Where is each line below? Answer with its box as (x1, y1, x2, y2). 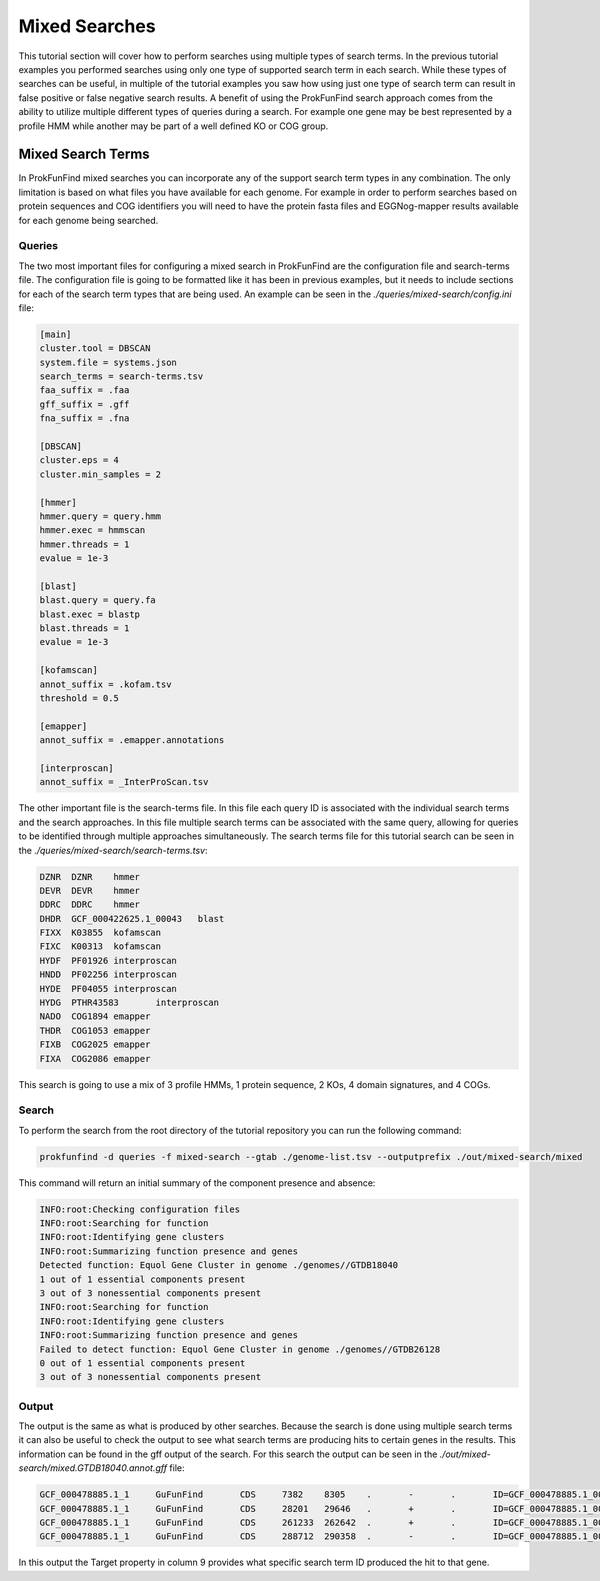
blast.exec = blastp (39, 608, 140, 620)
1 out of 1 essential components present (39, 1273, 246, 1285)
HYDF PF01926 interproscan (39, 955, 177, 966)
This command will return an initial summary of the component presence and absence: (18, 1176, 376, 1189)
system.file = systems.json (39, 356, 177, 368)
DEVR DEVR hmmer (39, 885, 140, 896)
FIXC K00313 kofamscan (39, 941, 162, 952)
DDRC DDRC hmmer (39, 899, 140, 910)
